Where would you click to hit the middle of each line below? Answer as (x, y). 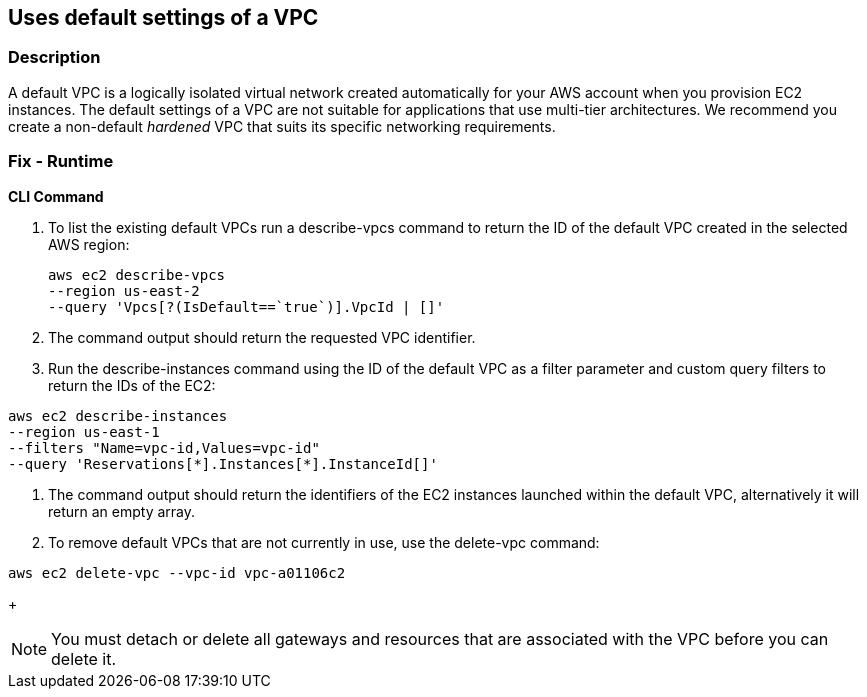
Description (54, 57)
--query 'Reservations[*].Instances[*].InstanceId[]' (223, 463)
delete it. (84, 658)
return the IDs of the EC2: (132, 385)
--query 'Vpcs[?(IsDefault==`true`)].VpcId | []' (246, 306)
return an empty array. (122, 511)
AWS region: (89, 244)
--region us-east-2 (124, 290)
